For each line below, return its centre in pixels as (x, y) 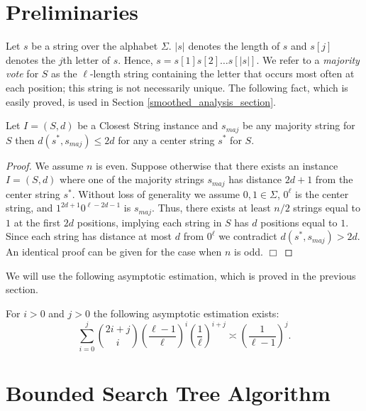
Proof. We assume (45, 165)
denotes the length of (234, 46)
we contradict (248, 236)
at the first (37, 222)
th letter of (87, 59)
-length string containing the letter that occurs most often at (222, 73)
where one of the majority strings (132, 179)
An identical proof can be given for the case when (114, 252)
